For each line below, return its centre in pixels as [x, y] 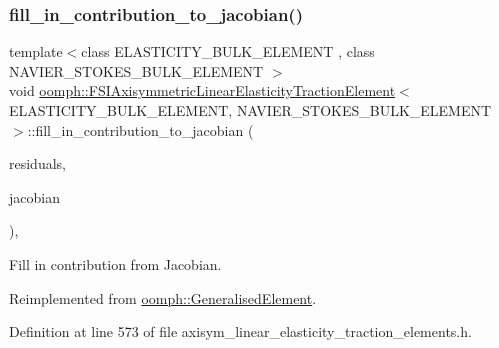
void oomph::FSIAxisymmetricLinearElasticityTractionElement [202, 90]
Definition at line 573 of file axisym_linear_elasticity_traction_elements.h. [240, 331]
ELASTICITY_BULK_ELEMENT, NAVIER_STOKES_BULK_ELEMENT [250, 110]
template [36, 51]
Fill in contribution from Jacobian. [115, 263]
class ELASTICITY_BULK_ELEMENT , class [228, 51]
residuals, [37, 163]
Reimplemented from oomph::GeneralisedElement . [163, 297]
